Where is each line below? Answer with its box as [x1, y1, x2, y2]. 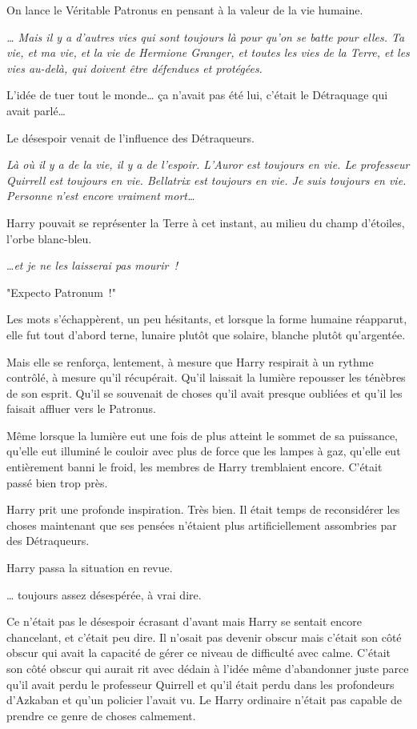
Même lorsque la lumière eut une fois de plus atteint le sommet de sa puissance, [6, 427, 398, 443]
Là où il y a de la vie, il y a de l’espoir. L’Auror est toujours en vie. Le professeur [6, 156, 410, 173]
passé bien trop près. [6, 474, 108, 491]
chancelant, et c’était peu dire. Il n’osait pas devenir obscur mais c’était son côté [6, 628, 402, 645]
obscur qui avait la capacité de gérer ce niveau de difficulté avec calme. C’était [6, 644, 391, 661]
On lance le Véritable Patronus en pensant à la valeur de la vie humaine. [6, 2, 363, 18]
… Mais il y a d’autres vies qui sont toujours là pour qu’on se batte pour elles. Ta [6, 28, 405, 45]
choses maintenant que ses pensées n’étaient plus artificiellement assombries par [6, 516, 397, 533]
